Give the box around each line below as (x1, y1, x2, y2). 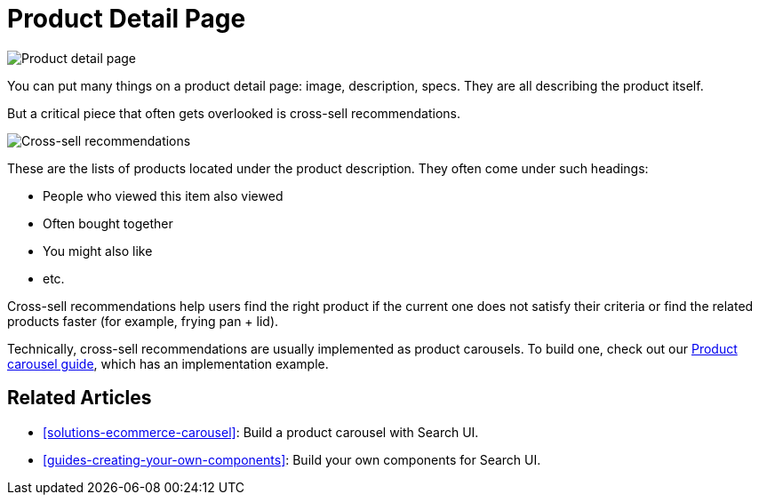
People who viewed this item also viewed (43, 187, 284, 203)
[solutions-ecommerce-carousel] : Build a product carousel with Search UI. (43, 424, 479, 440)
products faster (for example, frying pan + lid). (7, 313, 279, 329)
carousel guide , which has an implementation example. (7, 355, 329, 371)
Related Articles (7, 386, 152, 410)
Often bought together (43, 215, 173, 231)
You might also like (43, 243, 153, 259)
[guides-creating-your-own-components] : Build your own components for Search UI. (43, 451, 541, 467)
